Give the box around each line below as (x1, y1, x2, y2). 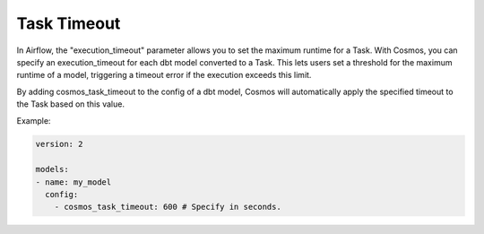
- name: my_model (35, 177, 112, 187)
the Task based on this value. (16, 99, 125, 109)
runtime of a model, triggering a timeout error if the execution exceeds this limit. (16, 70, 312, 81)
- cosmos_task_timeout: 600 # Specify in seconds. (54, 202, 281, 212)
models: (35, 164, 69, 175)
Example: (16, 115, 51, 126)
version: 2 (35, 139, 83, 150)
